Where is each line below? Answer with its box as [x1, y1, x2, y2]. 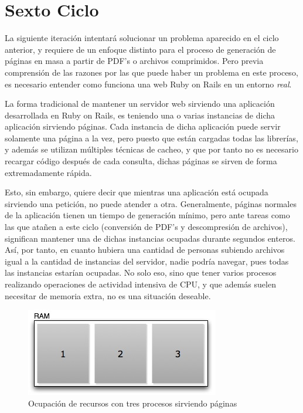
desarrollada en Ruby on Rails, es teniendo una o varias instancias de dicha [5, 109, 275, 121]
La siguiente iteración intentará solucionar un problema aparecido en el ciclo [5, 32, 279, 44]
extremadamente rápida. [5, 166, 92, 178]
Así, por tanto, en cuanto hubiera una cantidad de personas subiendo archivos [5, 243, 285, 256]
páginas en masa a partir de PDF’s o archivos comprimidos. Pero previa [5, 55, 264, 67]
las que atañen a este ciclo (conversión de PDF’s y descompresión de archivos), [5, 221, 288, 233]
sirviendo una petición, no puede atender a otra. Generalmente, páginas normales [5, 197, 297, 209]
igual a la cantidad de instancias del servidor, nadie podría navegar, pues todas [5, 255, 289, 267]
